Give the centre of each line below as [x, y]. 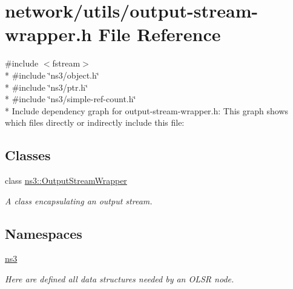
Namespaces [44, 233]
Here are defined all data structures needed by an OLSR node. [120, 279]
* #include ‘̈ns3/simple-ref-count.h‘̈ [71, 99]
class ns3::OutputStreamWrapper [66, 180]
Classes [28, 155]
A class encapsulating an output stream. [79, 200]
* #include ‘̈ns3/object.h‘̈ [52, 75]
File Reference [160, 34]
